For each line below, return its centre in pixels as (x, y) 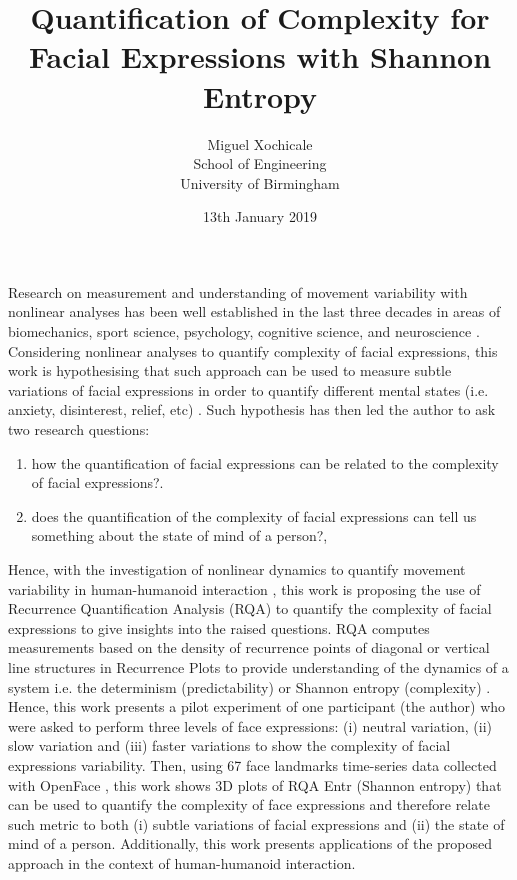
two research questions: (79, 429)
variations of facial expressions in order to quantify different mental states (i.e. (248, 389)
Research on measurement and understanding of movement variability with (238, 291)
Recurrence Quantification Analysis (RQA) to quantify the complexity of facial (250, 608)
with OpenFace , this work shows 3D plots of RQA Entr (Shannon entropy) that (255, 784)
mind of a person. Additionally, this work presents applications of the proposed (250, 843)
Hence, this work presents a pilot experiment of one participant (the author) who (257, 706)
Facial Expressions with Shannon (260, 56)
